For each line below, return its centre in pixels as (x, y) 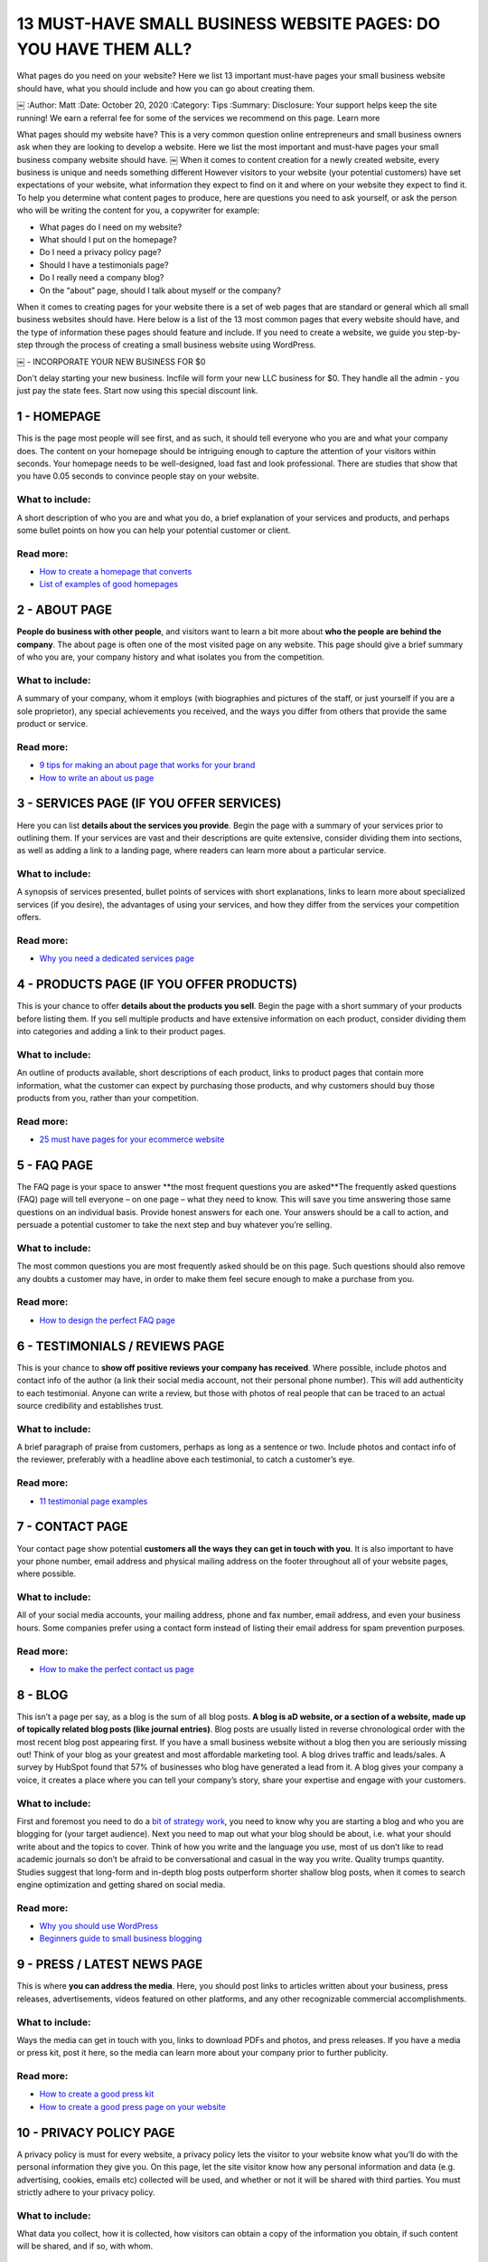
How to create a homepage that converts (116, 572)
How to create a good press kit (97, 2094)
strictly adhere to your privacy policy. (86, 2192)
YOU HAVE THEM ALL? (104, 49)
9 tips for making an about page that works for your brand (147, 765)
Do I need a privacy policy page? (100, 252)
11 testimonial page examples (94, 1501)
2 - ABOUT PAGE (65, 610)
